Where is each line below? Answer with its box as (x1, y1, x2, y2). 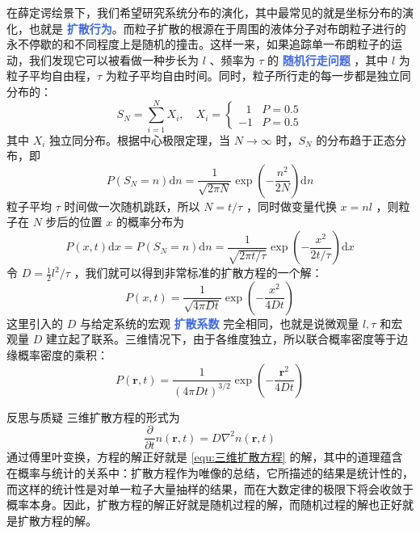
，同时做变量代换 (246, 197, 337, 214)
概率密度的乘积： (17, 347, 108, 364)
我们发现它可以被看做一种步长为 (28, 51, 199, 68)
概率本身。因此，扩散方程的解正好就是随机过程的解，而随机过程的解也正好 (6, 496, 402, 513)
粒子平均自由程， (6, 67, 97, 84)
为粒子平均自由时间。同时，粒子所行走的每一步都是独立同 (105, 67, 411, 84)
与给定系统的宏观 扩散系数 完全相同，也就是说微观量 (79, 314, 359, 331)
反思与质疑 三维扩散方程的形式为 (6, 408, 180, 425)
